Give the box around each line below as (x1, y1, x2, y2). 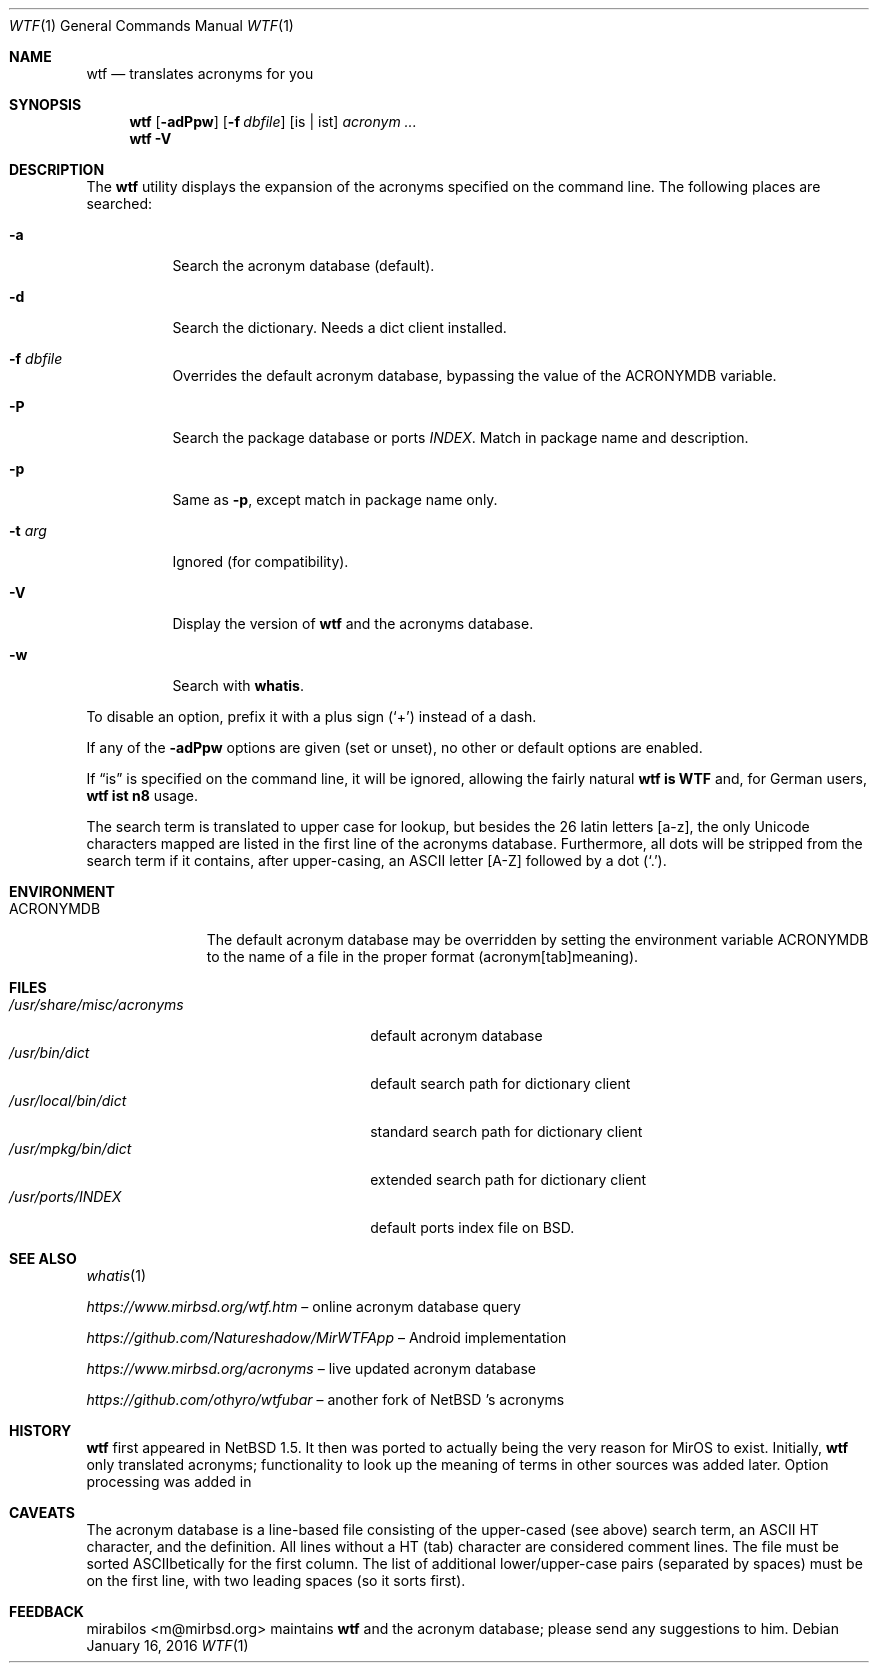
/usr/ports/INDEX (9, 1188, 122, 1205)
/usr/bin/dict (9, 1044, 90, 1061)
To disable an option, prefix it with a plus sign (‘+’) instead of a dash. (86, 708, 537, 725)
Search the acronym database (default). (172, 257, 435, 274)
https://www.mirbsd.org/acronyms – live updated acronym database (86, 1360, 536, 1377)
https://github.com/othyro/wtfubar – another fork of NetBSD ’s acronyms (86, 1391, 565, 1408)
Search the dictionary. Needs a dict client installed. (172, 319, 507, 336)
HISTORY (9, 1422, 72, 1439)
